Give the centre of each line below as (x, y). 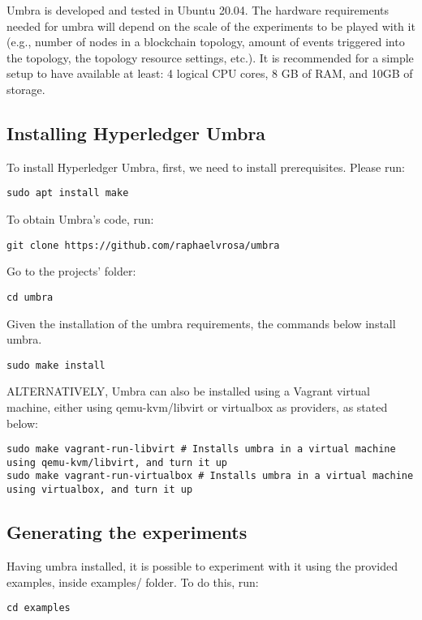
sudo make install (56, 365)
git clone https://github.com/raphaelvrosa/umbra (143, 245)
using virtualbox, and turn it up (100, 490)
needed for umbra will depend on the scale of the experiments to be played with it (211, 26)
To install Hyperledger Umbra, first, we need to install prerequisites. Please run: (206, 167)
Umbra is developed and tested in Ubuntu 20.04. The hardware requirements (198, 10)
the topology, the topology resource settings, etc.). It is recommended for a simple (210, 57)
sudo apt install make (68, 193)
